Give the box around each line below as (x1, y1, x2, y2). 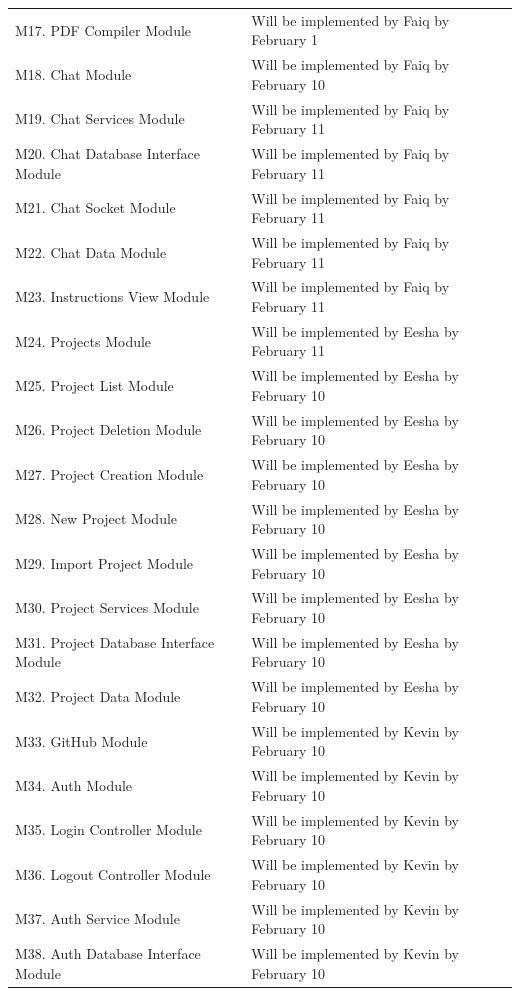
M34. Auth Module (15, 774, 133, 795)
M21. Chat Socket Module (15, 197, 176, 218)
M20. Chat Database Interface (15, 143, 201, 164)
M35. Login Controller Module (15, 819, 202, 840)
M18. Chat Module (15, 63, 132, 84)
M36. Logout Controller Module (15, 863, 211, 884)
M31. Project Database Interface (15, 631, 215, 652)
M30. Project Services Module (15, 597, 199, 618)
